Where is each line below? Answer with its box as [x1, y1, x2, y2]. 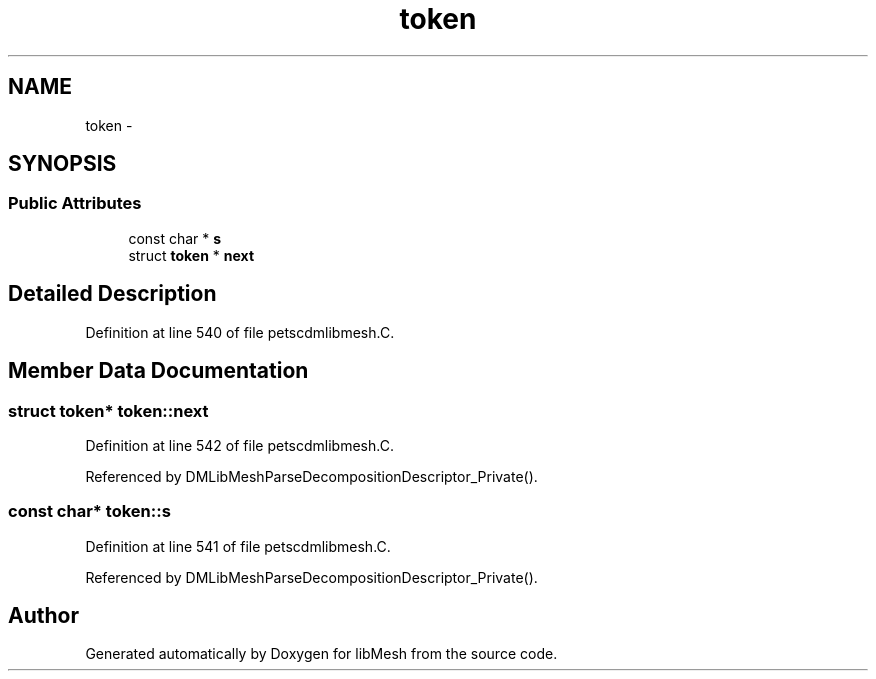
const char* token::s [8, 501, 171, 522]
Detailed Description [8, 281, 217, 307]
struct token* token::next [8, 400, 209, 421]
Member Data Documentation [8, 358, 309, 384]
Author [8, 603, 79, 629]
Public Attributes [8, 193, 142, 214]
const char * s [128, 229, 222, 247]
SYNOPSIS [8, 151, 117, 177]
